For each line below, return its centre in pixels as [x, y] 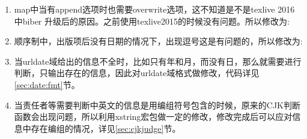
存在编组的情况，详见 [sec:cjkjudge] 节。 [106, 128]
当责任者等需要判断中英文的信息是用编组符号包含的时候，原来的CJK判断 [157, 105]
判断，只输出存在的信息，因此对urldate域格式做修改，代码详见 [137, 73]
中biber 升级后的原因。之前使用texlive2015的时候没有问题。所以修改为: [152, 21]
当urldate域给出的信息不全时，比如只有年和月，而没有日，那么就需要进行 [158, 61]
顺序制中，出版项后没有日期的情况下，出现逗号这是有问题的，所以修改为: [158, 41]
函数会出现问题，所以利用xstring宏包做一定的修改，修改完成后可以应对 [153, 117]
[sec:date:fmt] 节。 [47, 84]
